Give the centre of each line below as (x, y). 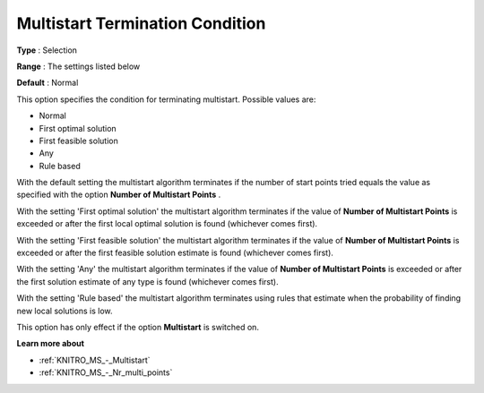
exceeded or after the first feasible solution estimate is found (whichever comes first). (175, 253)
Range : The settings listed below (78, 66)
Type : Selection (47, 50)
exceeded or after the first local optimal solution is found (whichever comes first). (167, 224)
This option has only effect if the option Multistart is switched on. (138, 327)
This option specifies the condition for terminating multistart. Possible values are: (166, 99)
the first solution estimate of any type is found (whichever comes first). (147, 281)
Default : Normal (48, 83)
